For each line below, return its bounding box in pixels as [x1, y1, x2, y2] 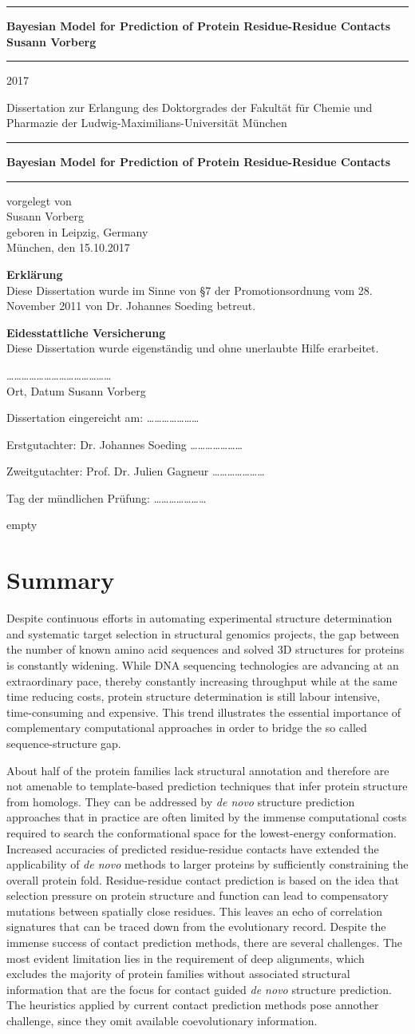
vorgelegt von [6, 192, 72, 209]
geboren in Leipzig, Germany [6, 223, 148, 240]
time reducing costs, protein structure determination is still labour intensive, [6, 688, 381, 705]
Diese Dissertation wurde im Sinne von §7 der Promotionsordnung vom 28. [6, 281, 373, 298]
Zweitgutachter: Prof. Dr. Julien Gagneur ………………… [6, 463, 265, 479]
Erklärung [6, 265, 63, 282]
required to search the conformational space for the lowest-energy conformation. [6, 824, 397, 841]
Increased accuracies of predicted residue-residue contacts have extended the [6, 840, 379, 857]
